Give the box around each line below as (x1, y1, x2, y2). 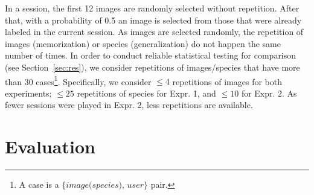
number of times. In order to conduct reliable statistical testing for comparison (5, 49, 296, 62)
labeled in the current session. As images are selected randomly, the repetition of (5, 25, 304, 38)
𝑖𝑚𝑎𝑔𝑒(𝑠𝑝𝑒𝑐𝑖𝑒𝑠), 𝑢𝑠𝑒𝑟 (66, 181, 144, 190)
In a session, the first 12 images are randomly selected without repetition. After (5, 2, 300, 14)
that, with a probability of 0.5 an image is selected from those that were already (5, 13, 302, 26)
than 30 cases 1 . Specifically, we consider (5, 73, 152, 88)
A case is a (19, 178, 59, 191)
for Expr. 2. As (241, 86, 297, 99)
